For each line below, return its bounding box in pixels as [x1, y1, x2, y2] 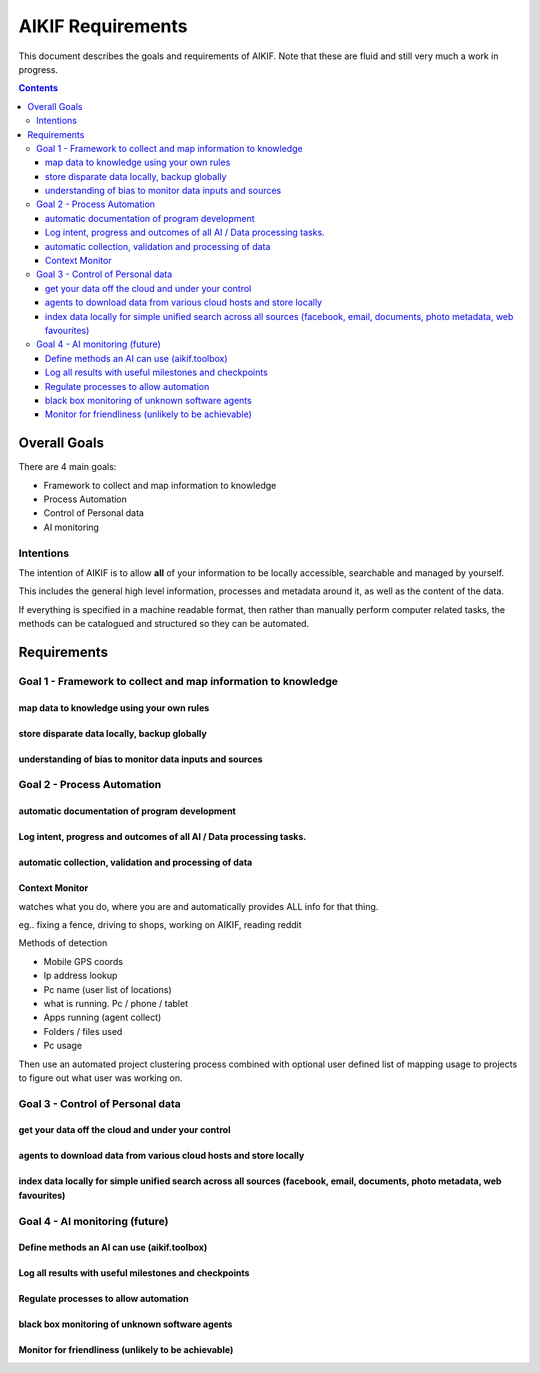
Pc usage [43, 1040, 83, 1052]
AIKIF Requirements [18, 15, 189, 37]
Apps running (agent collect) [43, 1011, 162, 1024]
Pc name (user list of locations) [43, 983, 172, 995]
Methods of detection [18, 937, 108, 949]
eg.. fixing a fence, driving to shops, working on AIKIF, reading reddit [18, 919, 302, 931]
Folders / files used [43, 1025, 123, 1037]
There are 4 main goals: [18, 461, 117, 473]
